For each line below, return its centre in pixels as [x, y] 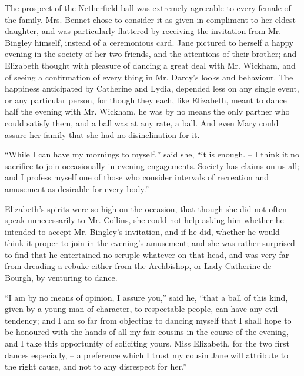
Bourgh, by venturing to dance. [61, 278]
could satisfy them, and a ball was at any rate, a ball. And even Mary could [142, 122]
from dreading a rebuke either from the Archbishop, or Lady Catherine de [138, 266]
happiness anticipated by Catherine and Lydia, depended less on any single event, [152, 88]
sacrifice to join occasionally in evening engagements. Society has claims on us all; [152, 165]
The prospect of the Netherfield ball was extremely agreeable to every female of [148, 8]
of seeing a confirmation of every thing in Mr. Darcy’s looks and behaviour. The [149, 77]
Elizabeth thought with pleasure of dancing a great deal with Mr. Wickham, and [150, 65]
